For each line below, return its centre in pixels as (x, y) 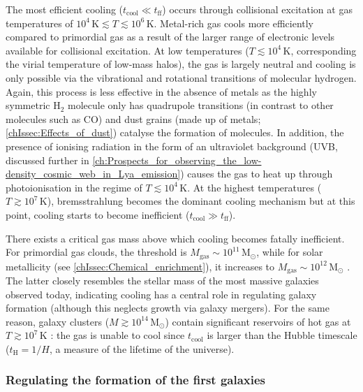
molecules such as (43, 118)
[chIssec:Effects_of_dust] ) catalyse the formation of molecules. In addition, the (175, 132)
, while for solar (290, 252)
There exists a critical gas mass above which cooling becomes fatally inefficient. (175, 238)
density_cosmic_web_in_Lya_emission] (93, 174)
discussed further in (47, 160)
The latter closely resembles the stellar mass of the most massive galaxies (162, 280)
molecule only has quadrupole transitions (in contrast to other (201, 105)
